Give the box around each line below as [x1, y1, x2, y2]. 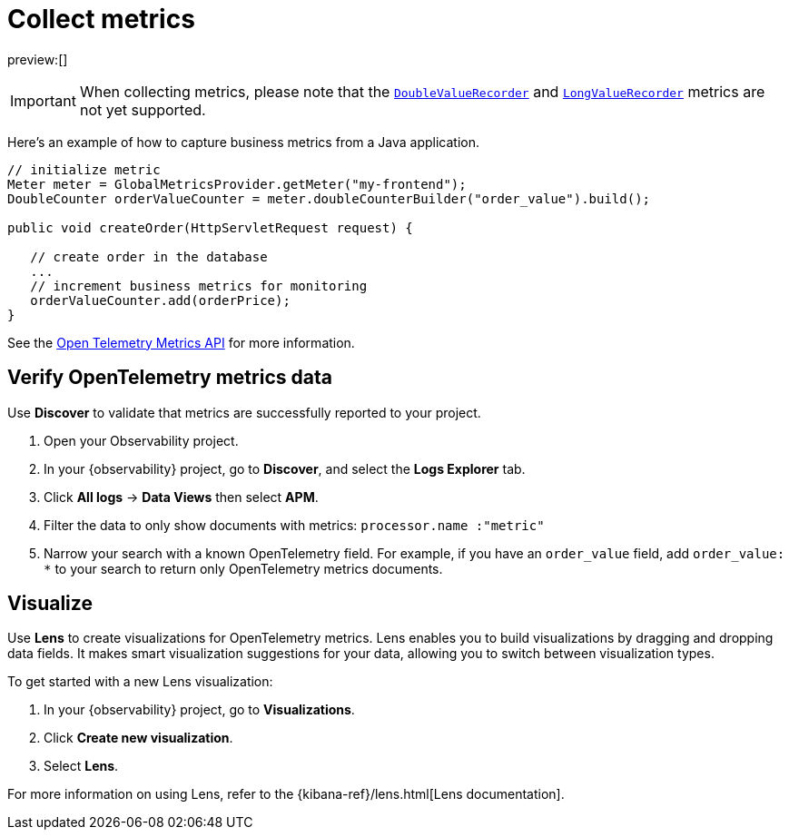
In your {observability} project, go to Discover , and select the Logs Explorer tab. [44, 460, 526, 477]
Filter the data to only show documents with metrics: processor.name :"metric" [44, 517, 545, 533]
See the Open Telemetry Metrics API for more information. [7, 334, 355, 350]
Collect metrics [7, 4, 195, 34]
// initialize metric [7, 162, 161, 177]
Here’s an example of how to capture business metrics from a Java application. [7, 133, 479, 150]
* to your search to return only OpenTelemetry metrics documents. [44, 560, 443, 576]
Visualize [7, 592, 93, 615]
